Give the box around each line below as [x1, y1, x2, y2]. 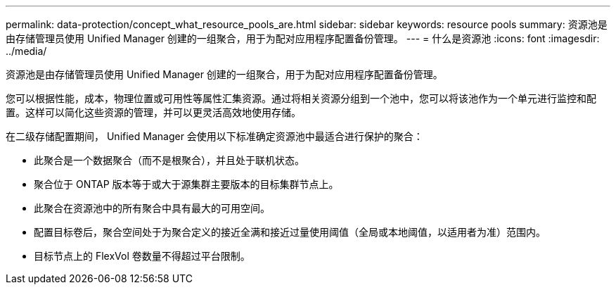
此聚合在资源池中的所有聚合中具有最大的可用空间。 [34, 202, 270, 214]
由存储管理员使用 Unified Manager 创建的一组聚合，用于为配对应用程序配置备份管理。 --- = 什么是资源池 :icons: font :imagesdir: [6, 32, 600, 44]
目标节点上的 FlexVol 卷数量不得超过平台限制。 [34, 250, 250, 262]
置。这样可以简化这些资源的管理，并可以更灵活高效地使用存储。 [6, 106, 301, 118]
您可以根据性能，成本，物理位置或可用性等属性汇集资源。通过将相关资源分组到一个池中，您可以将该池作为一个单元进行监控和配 [6, 92, 596, 104]
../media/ [6, 45, 47, 57]
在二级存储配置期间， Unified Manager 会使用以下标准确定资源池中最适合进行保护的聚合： [6, 130, 423, 142]
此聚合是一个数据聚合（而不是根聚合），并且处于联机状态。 [34, 154, 304, 166]
